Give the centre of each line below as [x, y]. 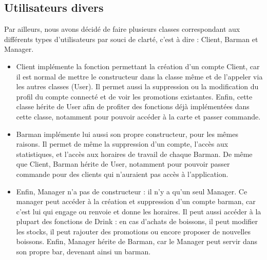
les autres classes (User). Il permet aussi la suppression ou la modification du [137, 86]
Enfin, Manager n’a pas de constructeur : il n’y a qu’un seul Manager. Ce [132, 191]
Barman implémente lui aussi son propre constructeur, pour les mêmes [127, 134]
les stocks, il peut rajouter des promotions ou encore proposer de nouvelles [133, 231]
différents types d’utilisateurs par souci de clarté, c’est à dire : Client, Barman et [131, 39]
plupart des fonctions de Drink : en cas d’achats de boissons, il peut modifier [137, 221]
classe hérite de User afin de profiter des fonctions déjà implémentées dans [133, 106]
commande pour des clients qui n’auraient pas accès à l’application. [122, 174]
